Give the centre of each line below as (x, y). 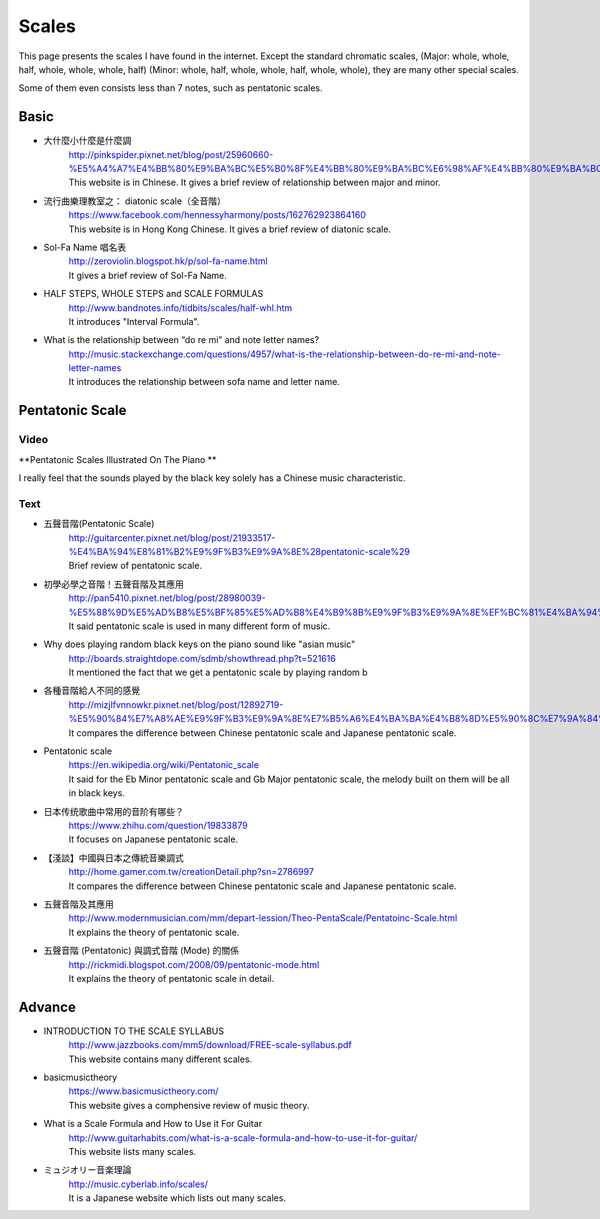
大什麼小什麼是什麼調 (87, 141)
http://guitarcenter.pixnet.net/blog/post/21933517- (172, 537)
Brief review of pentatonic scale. (135, 566)
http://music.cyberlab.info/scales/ (138, 1184)
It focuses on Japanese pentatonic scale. (153, 839)
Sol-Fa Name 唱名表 (85, 247)
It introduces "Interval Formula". (134, 321)
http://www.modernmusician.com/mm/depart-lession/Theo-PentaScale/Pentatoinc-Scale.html (263, 918)
